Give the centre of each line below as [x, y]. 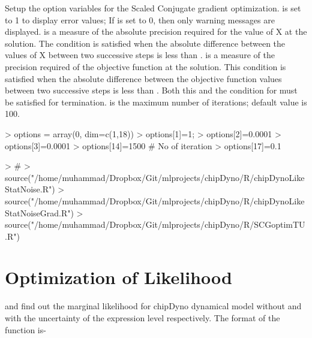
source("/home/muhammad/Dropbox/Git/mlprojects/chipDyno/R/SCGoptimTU [155, 224]
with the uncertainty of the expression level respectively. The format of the [142, 318]
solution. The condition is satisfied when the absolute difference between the [145, 43]
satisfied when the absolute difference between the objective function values [143, 78]
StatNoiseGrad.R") [39, 212]
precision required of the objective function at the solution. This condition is [145, 66]
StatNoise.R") [30, 189]
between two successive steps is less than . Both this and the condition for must [151, 90]
